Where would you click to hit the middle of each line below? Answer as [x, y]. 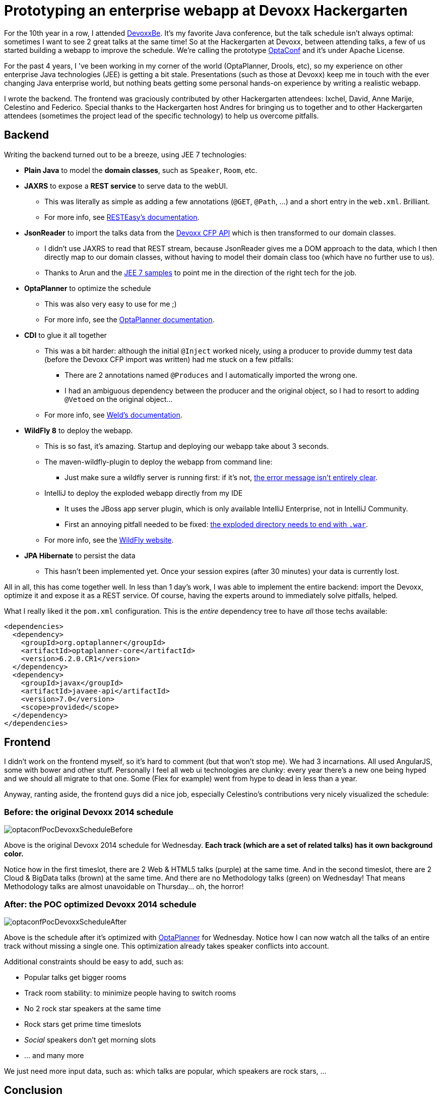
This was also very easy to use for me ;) [111, 304]
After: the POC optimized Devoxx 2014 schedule [100, 904]
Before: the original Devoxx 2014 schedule [89, 812]
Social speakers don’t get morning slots [90, 1039]
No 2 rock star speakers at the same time [93, 1008]
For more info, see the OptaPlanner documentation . [130, 319]
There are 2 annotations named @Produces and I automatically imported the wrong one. [211, 375]
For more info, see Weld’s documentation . [113, 415]
